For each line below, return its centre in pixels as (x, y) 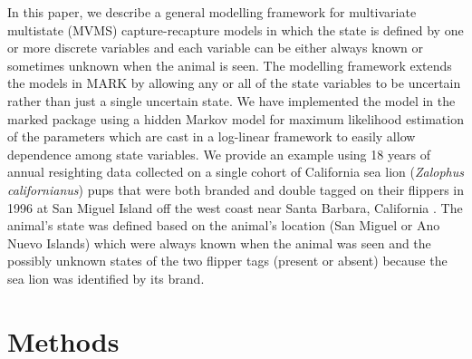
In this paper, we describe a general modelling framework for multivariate (212, 12)
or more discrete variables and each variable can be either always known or (215, 48)
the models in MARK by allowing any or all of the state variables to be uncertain (234, 83)
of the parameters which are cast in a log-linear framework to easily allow (212, 136)
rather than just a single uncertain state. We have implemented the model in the (231, 100)
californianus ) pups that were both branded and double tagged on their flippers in (236, 189)
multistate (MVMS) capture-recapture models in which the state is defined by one (236, 29)
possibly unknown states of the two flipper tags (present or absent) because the (227, 261)
